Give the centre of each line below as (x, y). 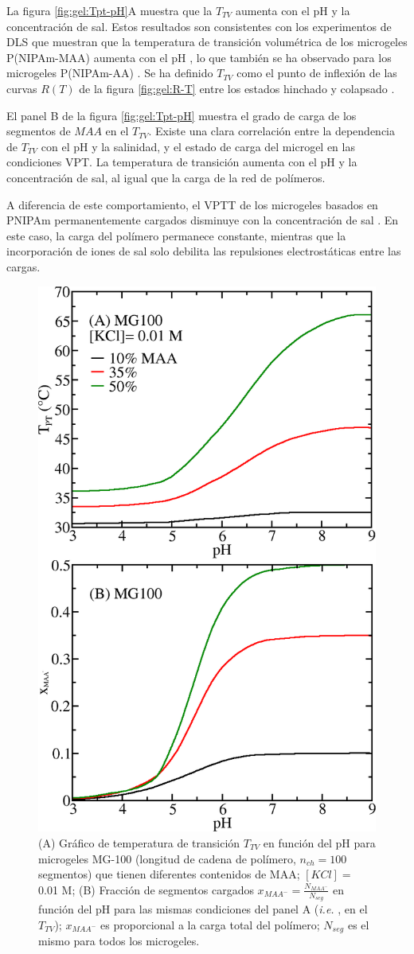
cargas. (23, 266)
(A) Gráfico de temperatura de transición (139, 842)
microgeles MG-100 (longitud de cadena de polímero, (167, 858)
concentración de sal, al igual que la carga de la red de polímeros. (166, 177)
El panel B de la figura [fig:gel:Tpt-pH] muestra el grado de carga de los (182, 115)
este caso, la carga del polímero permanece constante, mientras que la (176, 235)
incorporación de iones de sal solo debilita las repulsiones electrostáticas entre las (204, 251)
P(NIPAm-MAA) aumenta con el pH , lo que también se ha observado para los (199, 57)
